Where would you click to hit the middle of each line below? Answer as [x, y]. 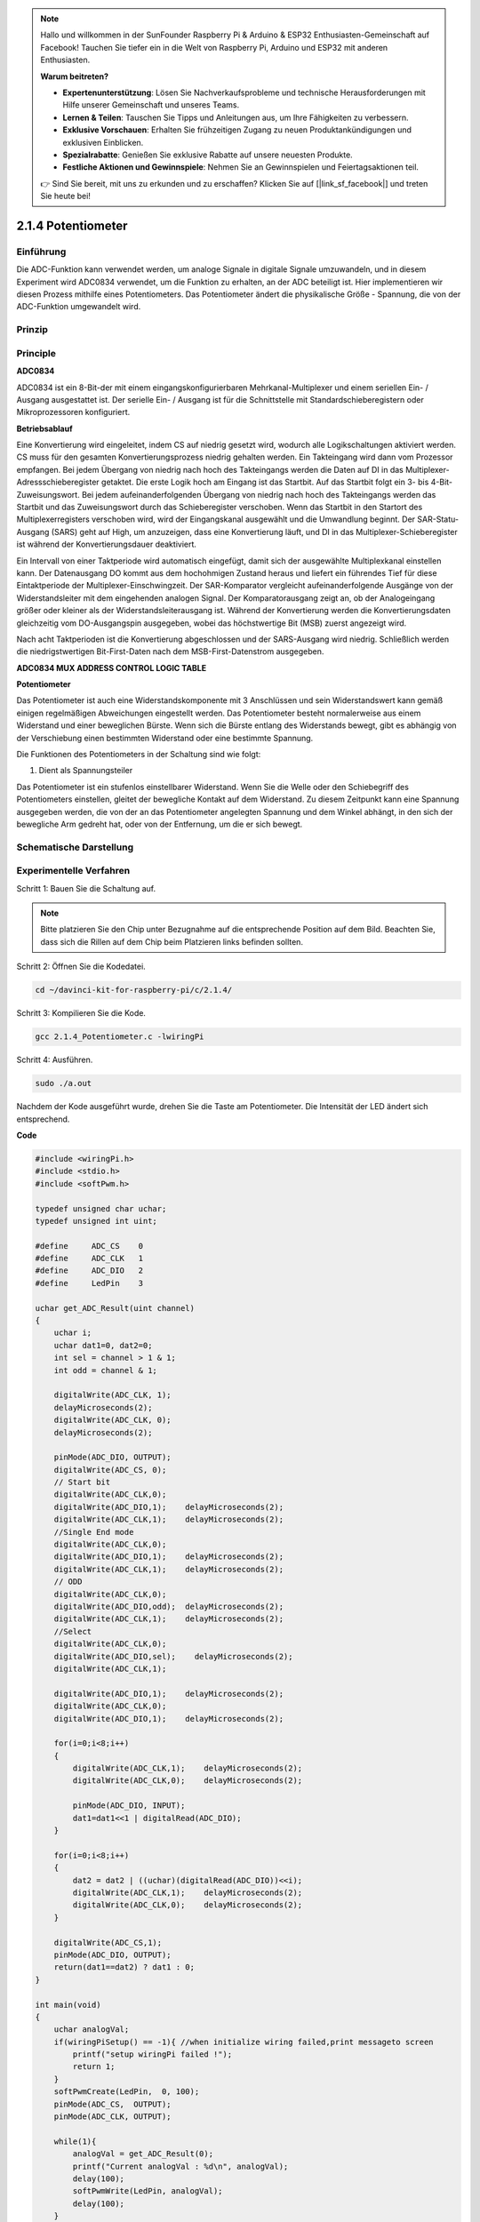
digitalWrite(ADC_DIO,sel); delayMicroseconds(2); [173, 1656]
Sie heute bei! [65, 196]
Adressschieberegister [58, 482]
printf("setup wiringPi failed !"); [152, 2054]
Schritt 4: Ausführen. [55, 1060]
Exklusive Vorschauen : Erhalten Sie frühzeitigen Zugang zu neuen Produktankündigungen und [237, 130]
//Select [73, 1631]
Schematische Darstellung [75, 847]
